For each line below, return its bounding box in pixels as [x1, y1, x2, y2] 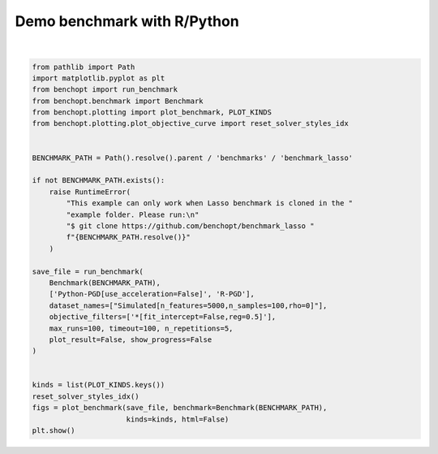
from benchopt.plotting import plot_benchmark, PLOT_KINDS [32, 108, 272, 117]
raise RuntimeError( [49, 187, 131, 197]
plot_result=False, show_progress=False [49, 335, 213, 344]
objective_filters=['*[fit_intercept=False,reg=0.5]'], [49, 313, 277, 322]
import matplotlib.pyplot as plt [32, 73, 165, 83]
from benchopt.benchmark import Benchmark [32, 96, 204, 106]
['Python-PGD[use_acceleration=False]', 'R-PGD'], [49, 289, 255, 299]
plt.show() [32, 426, 75, 435]
